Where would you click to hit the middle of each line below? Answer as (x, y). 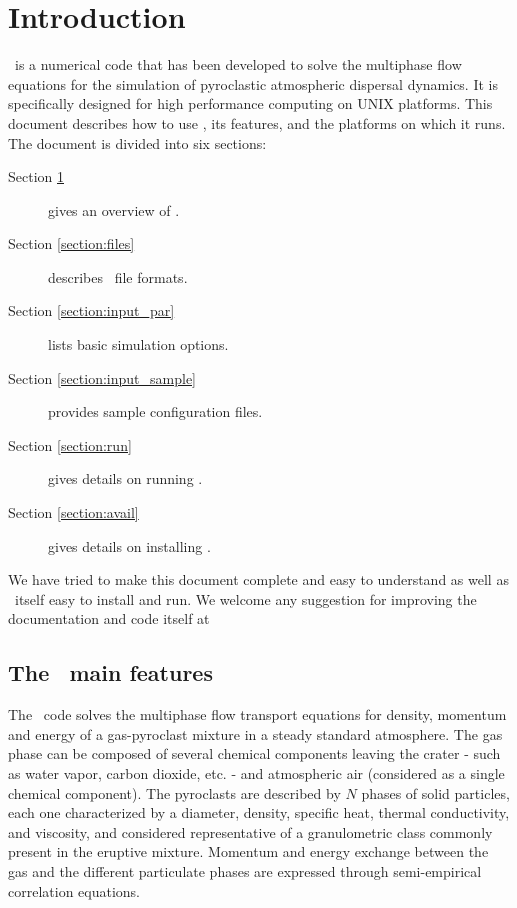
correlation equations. (74, 890)
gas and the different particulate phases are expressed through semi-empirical (245, 870)
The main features (110, 672)
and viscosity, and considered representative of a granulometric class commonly (250, 831)
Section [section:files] (71, 243)
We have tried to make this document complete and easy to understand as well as (258, 579)
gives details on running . (125, 478)
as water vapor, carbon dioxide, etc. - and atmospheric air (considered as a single (256, 772)
